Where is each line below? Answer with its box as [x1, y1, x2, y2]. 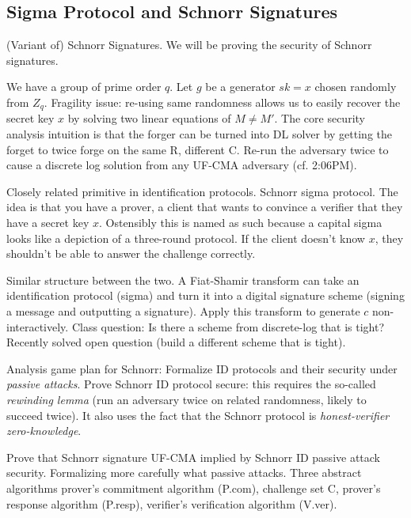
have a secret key [6, 214, 89, 230]
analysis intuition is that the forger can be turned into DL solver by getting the [6, 126, 392, 142]
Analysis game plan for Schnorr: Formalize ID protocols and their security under [6, 360, 398, 376]
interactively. [6, 318, 69, 335]
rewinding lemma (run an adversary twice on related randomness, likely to [6, 391, 367, 407]
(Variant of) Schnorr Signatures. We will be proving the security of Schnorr [6, 36, 372, 53]
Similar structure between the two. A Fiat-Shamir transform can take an [6, 271, 360, 288]
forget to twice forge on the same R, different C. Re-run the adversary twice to [6, 141, 389, 157]
